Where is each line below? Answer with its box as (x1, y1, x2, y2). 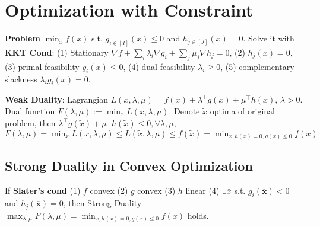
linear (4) (185, 184, 220, 197)
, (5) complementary (220, 60, 294, 72)
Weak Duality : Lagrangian (5, 93, 108, 105)
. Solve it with (243, 32, 294, 44)
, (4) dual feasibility (123, 60, 195, 72)
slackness (5, 72, 37, 85)
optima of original (210, 104, 275, 117)
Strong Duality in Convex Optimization (5, 156, 253, 175)
